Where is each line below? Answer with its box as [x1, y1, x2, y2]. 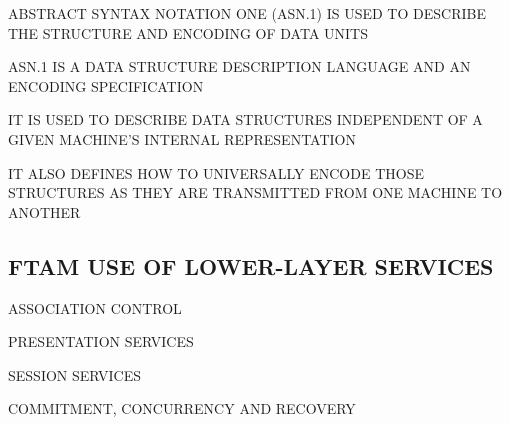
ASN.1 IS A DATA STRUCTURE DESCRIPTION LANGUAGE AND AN [8, 56, 471, 77]
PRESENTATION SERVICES [8, 331, 194, 352]
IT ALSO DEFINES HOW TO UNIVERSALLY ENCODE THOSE [8, 162, 424, 183]
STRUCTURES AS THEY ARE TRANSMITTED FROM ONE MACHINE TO [8, 182, 503, 203]
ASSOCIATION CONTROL [8, 297, 182, 318]
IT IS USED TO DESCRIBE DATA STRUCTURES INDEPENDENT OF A [8, 109, 483, 130]
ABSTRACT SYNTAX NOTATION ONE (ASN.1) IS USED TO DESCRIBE [8, 3, 486, 23]
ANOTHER [8, 201, 81, 222]
